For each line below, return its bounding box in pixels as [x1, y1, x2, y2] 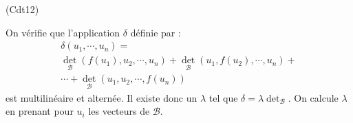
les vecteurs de [88, 104, 150, 118]
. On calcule [288, 90, 339, 104]
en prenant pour [6, 104, 74, 118]
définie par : [130, 25, 181, 39]
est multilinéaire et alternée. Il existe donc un [6, 90, 197, 104]
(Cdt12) [6, 2, 39, 16]
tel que [208, 90, 238, 104]
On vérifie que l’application [6, 25, 120, 39]
